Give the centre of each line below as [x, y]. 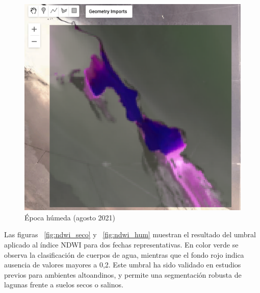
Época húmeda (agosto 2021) [70, 217]
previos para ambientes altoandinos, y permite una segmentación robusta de [123, 274]
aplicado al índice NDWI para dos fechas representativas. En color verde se [121, 244]
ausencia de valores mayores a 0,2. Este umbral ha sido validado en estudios [123, 265]
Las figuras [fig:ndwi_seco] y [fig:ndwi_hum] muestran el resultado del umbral [130, 234]
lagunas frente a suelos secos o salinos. [64, 285]
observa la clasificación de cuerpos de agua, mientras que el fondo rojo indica [124, 254]
